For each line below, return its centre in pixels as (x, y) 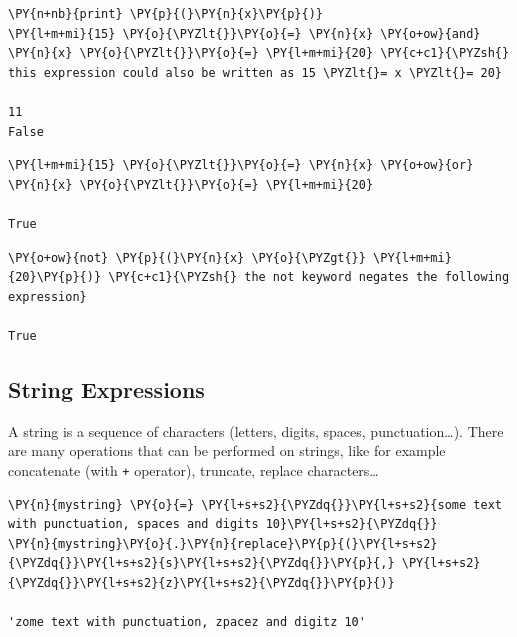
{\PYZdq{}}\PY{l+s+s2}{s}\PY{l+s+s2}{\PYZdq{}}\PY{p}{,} (201, 563)
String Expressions (106, 388)
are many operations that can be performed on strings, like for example (227, 450)
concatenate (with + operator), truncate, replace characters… (193, 469)
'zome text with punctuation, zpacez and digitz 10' (187, 622)
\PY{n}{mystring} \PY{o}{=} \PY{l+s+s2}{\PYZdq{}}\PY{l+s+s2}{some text (255, 504)
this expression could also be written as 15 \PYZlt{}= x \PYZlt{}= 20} (255, 72)
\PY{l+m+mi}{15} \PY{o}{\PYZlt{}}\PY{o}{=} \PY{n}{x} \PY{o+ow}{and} (244, 33)
